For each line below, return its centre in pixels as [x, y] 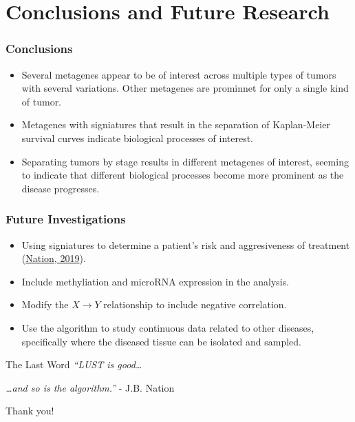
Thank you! [30, 411]
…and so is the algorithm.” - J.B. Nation [90, 387]
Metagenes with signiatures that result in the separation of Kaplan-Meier [176, 124]
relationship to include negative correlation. [195, 304]
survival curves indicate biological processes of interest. [138, 138]
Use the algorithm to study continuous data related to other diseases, [168, 327]
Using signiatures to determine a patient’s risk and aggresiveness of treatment [186, 244]
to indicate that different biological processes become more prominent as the [183, 175]
